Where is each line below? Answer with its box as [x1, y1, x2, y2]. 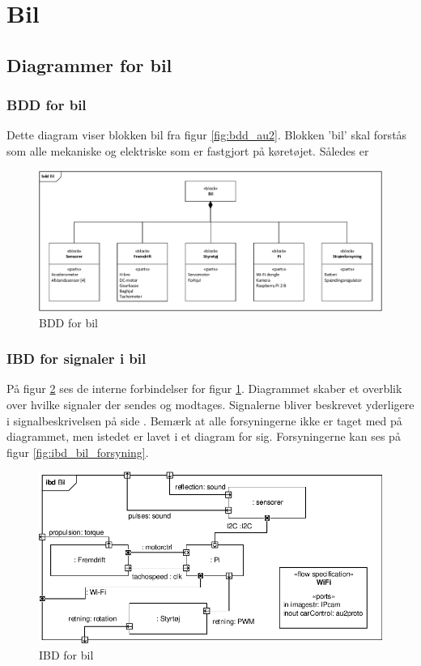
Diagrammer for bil [6, 52, 172, 77]
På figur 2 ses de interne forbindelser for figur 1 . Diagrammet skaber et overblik [6, 380, 402, 397]
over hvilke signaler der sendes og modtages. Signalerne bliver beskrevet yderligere [6, 396, 415, 413]
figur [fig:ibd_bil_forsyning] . [6, 443, 149, 460]
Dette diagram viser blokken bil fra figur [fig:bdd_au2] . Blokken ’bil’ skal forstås [6, 126, 407, 143]
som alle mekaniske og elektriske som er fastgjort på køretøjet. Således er [6, 142, 369, 159]
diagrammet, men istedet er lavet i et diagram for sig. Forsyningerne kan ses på [6, 428, 401, 445]
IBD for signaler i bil [6, 348, 147, 369]
